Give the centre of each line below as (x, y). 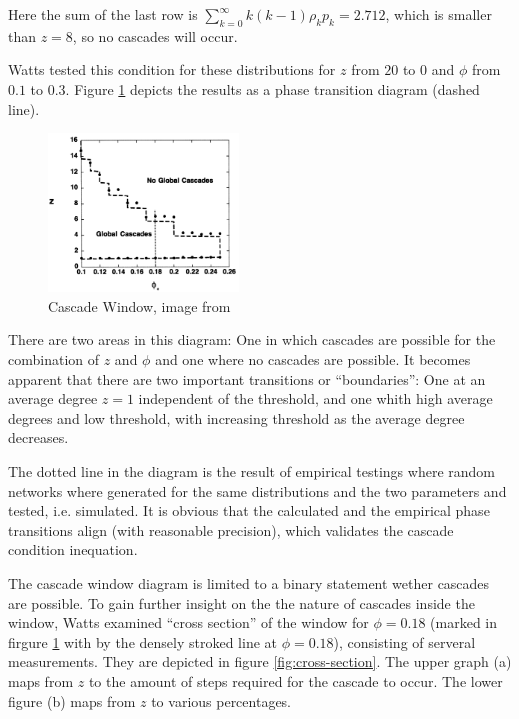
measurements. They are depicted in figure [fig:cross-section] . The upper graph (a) (260, 661)
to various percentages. (221, 700)
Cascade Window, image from (139, 305)
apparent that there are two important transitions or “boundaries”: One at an (247, 378)
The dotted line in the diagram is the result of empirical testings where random (251, 471)
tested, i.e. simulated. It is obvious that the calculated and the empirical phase (249, 510)
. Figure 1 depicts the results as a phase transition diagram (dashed (272, 88)
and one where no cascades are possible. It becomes (313, 359)
